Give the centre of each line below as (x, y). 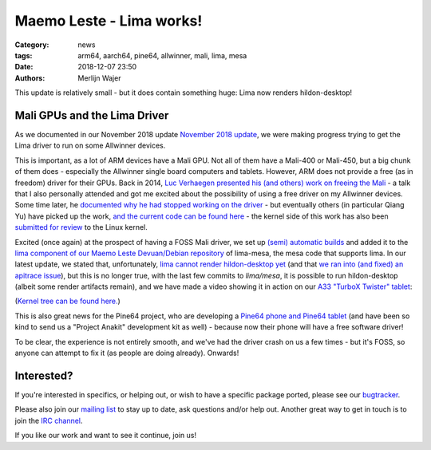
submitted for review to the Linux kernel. (81, 227)
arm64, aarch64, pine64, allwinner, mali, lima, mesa (162, 55)
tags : (24, 55)
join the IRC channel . (49, 420)
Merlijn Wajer (99, 78)
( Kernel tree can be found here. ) (68, 301)
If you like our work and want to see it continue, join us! (106, 436)
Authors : (30, 78)
